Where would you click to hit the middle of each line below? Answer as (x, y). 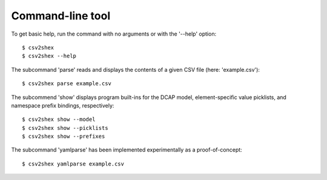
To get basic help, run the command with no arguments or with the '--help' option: (114, 34)
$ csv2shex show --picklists (65, 128)
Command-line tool (61, 16)
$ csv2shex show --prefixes (64, 137)
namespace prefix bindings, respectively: (63, 105)
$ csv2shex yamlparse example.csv (73, 164)
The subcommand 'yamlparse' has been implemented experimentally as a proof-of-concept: (127, 150)
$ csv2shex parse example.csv (67, 84)
